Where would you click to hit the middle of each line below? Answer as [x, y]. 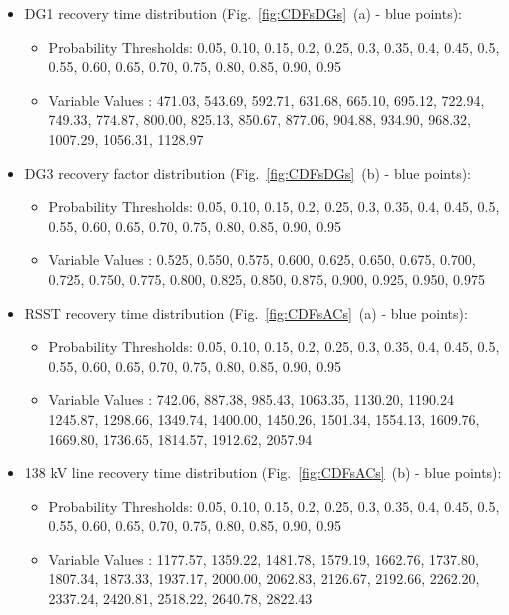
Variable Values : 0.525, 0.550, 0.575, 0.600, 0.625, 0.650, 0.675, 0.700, [262, 259]
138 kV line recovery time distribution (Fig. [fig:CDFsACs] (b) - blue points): [263, 472]
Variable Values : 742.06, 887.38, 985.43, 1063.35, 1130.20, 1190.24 [251, 399]
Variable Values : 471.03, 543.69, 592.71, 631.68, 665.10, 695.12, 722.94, [266, 99]
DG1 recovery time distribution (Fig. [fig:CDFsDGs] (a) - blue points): [243, 13]
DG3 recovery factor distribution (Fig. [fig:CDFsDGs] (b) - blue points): [248, 172]
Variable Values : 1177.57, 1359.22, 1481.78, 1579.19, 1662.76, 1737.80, [263, 558]
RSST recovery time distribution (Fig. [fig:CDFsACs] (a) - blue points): [246, 312]
